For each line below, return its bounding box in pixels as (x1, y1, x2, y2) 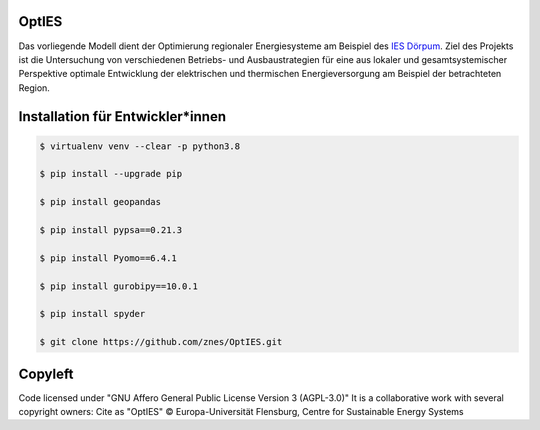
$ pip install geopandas (39, 196, 162, 208)
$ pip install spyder (39, 308, 146, 320)
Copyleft (18, 365, 74, 382)
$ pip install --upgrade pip (39, 168, 183, 180)
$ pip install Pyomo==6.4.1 (39, 252, 177, 264)
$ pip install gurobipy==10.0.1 (39, 280, 199, 292)
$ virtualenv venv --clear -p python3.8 (39, 140, 240, 152)
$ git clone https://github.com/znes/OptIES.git (39, 336, 283, 348)
